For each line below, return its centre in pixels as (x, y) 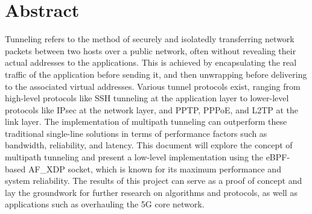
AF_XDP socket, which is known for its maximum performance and (154, 168)
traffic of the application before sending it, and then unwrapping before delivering (156, 74)
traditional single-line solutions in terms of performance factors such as (136, 133)
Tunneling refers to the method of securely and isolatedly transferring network (150, 39)
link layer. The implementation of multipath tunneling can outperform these (146, 121)
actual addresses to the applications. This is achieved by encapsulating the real (151, 62)
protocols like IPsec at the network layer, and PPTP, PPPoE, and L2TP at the (152, 109)
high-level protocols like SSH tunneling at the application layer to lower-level (147, 98)
